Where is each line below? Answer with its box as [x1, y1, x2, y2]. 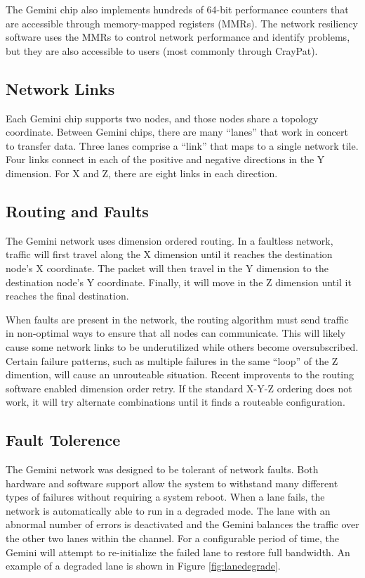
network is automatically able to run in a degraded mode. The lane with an [6, 503, 331, 518]
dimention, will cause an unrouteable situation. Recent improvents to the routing [6, 367, 354, 382]
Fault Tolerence [6, 429, 121, 451]
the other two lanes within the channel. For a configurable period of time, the [6, 531, 339, 546]
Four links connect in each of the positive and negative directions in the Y [6, 152, 325, 167]
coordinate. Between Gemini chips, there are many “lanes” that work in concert [6, 124, 348, 139]
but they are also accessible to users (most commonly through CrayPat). [6, 43, 318, 58]
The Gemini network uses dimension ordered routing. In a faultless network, [6, 233, 333, 248]
